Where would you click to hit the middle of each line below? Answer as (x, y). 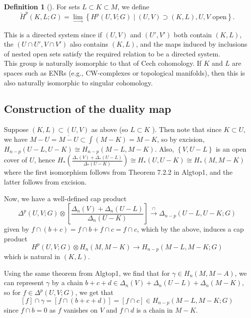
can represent (24, 282)
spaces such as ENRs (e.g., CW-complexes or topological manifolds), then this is (125, 72)
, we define (134, 6)
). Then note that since (187, 129)
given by (17, 229)
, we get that (94, 292)
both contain (193, 34)
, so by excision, (181, 139)
